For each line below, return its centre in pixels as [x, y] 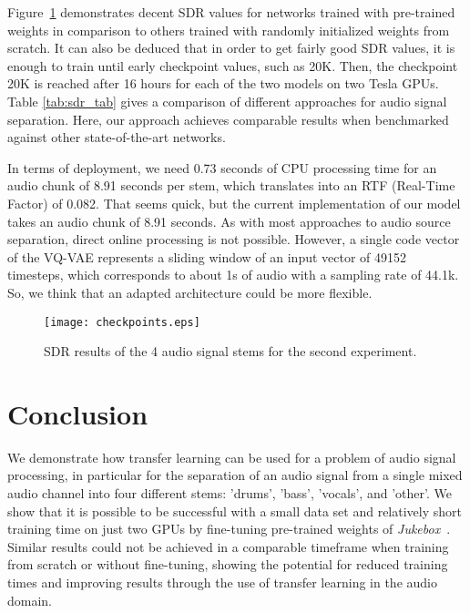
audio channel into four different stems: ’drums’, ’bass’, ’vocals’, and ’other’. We [230, 493]
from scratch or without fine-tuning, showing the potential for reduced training [228, 564]
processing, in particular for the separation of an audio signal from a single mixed [235, 475]
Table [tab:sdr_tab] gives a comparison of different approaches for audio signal [227, 101]
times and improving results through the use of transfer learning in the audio [222, 582]
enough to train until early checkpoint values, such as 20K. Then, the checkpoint [233, 65]
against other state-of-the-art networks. [117, 137]
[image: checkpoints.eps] [122, 322]
